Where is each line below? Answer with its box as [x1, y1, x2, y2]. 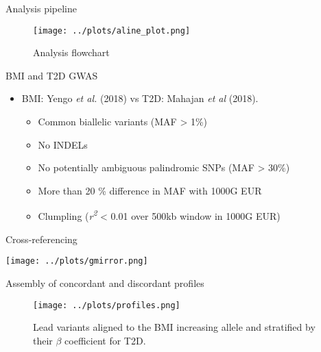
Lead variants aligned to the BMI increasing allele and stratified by [33, 320, 316, 334]
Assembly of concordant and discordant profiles [5, 275, 204, 290]
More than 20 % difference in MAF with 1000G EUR [38, 183, 262, 197]
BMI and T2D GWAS [5, 68, 98, 82]
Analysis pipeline [5, 1, 78, 15]
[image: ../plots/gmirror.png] [5, 256, 148, 266]
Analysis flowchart [33, 45, 110, 60]
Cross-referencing [5, 231, 78, 246]
